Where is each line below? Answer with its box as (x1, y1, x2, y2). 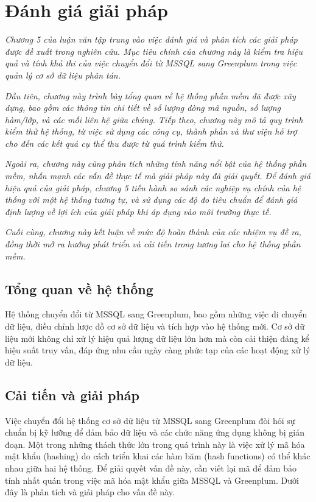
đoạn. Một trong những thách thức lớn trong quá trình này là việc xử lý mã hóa (5, 437, 305, 450)
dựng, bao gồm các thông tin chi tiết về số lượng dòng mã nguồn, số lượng (5, 101, 281, 114)
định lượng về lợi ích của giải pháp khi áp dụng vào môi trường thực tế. (5, 205, 272, 217)
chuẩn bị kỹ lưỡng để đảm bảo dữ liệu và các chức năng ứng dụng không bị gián (5, 426, 304, 439)
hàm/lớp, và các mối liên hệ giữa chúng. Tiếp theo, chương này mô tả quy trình (5, 113, 303, 125)
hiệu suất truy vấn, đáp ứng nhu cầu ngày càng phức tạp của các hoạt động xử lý (5, 344, 311, 356)
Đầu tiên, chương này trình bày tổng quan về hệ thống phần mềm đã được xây (5, 89, 296, 102)
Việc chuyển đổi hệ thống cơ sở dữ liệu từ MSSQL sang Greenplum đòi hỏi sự (5, 414, 295, 426)
